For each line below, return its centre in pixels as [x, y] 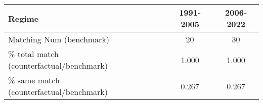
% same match [34, 80]
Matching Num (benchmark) [59, 39]
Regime [24, 18]
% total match [33, 54]
